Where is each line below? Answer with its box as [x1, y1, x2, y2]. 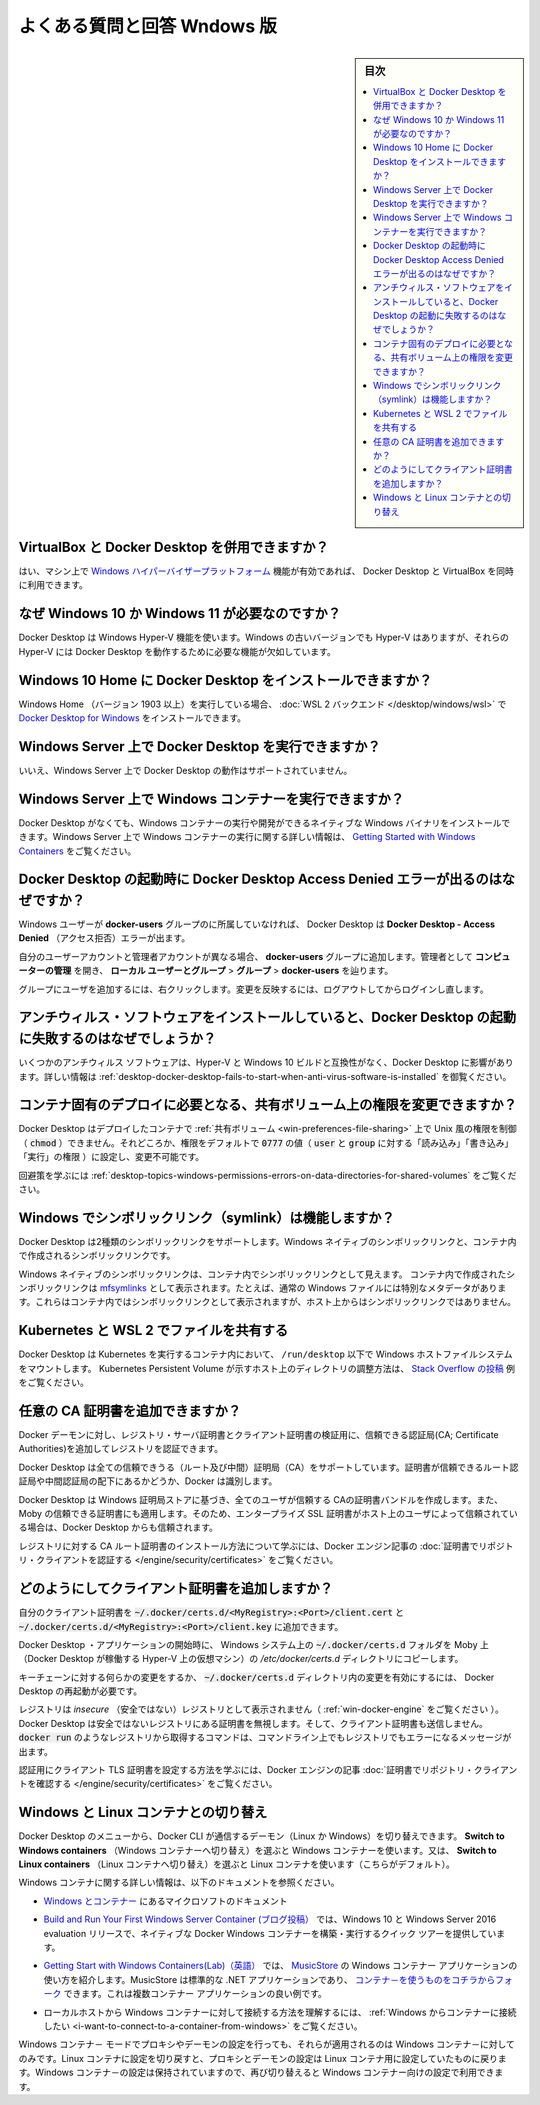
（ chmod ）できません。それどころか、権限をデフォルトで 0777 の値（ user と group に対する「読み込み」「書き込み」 [18, 1136, 514, 1149]
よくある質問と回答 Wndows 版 [18, 15, 277, 37]
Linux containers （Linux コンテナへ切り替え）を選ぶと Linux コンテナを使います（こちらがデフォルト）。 [18, 1858, 455, 1870]
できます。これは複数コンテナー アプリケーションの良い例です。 [63, 1988, 327, 2000]
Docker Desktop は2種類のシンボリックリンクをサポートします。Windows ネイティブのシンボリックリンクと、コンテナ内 [18, 1235, 517, 1247]
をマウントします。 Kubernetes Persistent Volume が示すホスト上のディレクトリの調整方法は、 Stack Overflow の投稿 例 [18, 1362, 515, 1374]
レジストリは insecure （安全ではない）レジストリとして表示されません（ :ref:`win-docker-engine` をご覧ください [18, 1703, 489, 1715]
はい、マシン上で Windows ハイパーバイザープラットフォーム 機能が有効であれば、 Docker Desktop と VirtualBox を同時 [18, 565, 515, 577]
